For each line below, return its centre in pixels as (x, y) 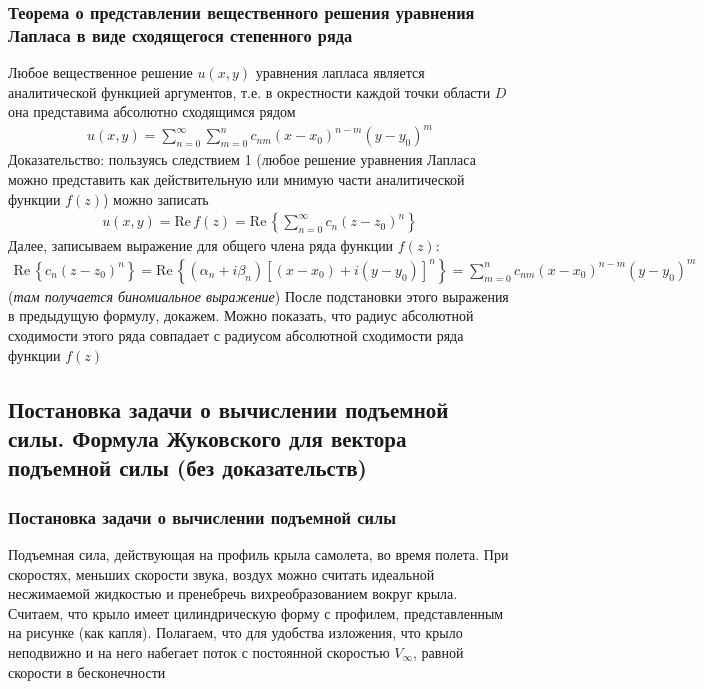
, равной (438, 652)
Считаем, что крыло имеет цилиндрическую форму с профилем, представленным (256, 612)
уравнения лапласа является (340, 72)
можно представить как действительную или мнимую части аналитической (236, 179)
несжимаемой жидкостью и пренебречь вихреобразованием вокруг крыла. (233, 593)
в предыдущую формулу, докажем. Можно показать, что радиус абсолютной (241, 315)
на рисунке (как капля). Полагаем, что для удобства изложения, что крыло (235, 632)
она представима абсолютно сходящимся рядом (152, 111)
